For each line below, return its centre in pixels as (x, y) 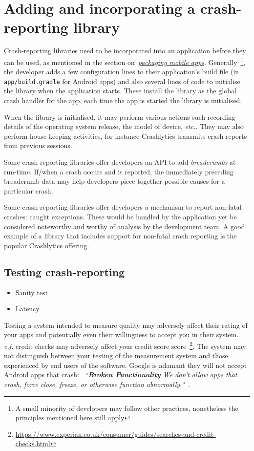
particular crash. (29, 190)
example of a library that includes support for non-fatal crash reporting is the (120, 236)
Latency (27, 309)
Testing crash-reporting (64, 271)
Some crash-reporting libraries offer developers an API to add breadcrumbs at (120, 161)
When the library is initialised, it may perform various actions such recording (120, 117)
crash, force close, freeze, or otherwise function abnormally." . (97, 384)
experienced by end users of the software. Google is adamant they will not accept (126, 365)
